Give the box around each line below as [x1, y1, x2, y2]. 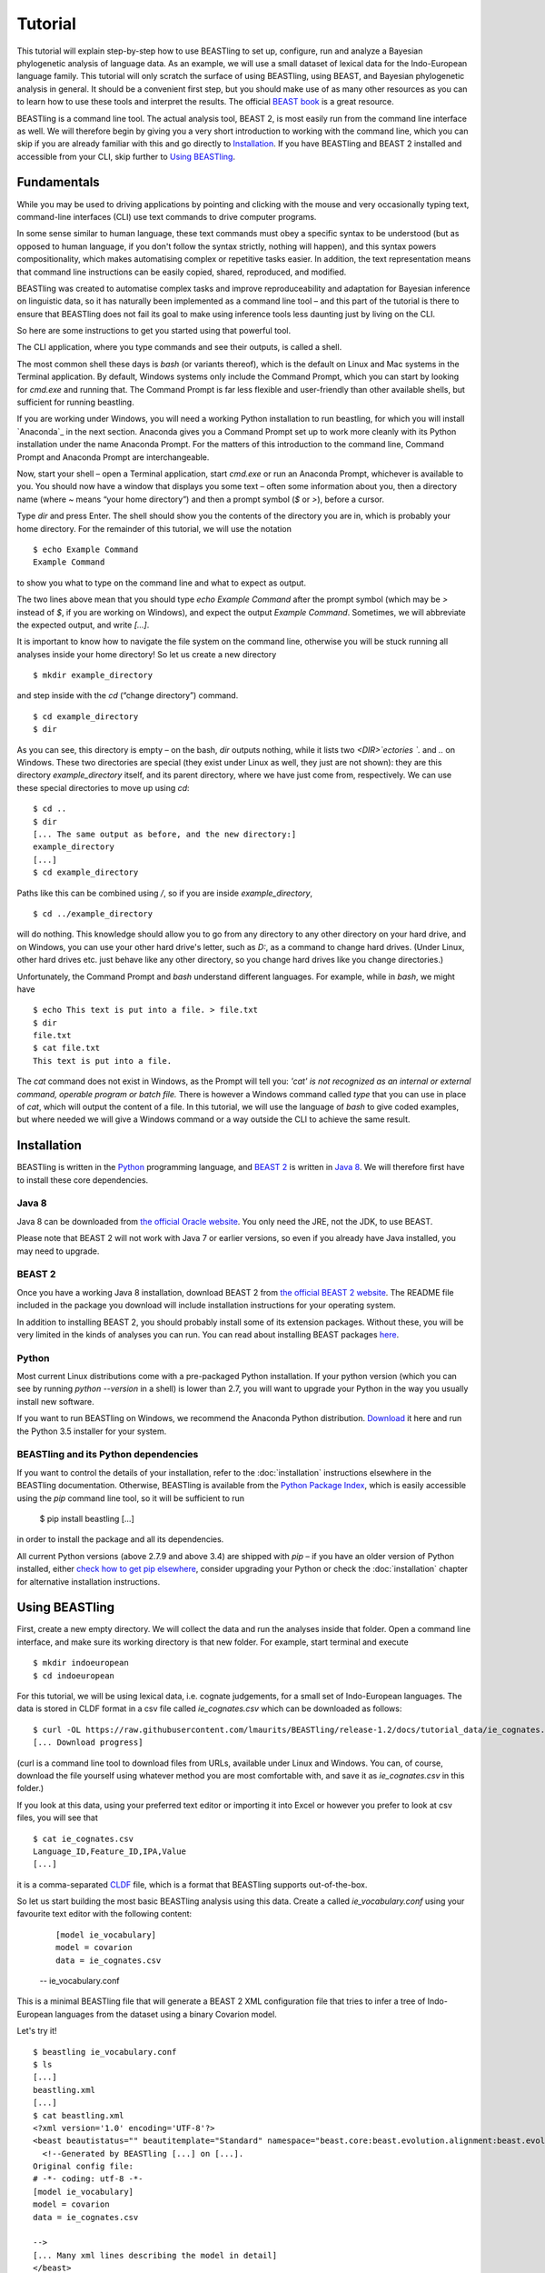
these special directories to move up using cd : [16, 782, 190, 793]
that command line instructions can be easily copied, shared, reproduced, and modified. [16, 266, 347, 277]
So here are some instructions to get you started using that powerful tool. [16, 325, 292, 336]
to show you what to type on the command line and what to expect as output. [16, 577, 306, 588]
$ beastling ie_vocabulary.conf [33, 2047, 177, 2057]
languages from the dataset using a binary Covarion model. [54, 2008, 277, 2019]
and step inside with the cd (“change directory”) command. [16, 690, 239, 701]
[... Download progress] [33, 1737, 144, 1747]
